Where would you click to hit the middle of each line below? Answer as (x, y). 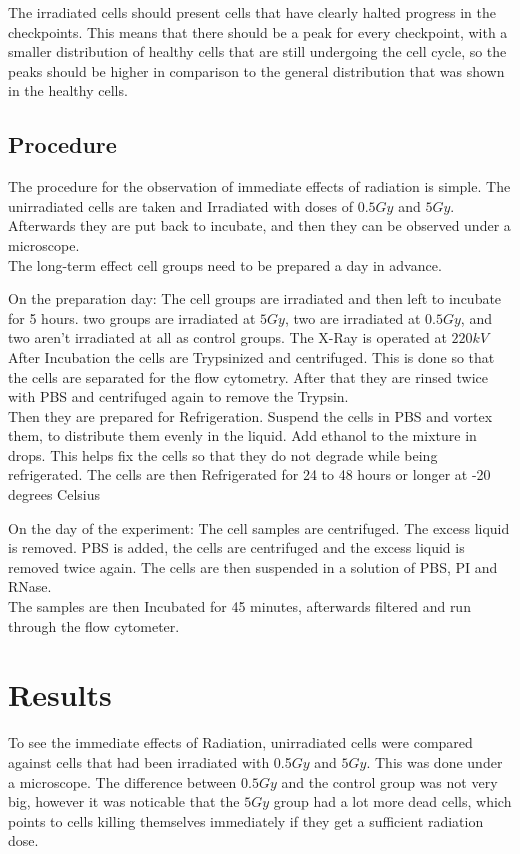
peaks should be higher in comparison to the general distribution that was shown (256, 70)
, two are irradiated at (352, 317)
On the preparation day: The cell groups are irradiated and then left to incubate (255, 298)
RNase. (30, 586)
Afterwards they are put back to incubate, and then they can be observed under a (259, 225)
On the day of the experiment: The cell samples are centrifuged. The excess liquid (259, 527)
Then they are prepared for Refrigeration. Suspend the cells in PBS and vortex (250, 415)
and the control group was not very (389, 781)
